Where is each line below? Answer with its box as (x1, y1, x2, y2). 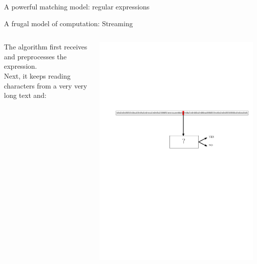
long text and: (4, 90, 46, 100)
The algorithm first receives (4, 42, 87, 52)
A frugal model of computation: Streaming (4, 18, 133, 28)
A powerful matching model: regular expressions (4, 1, 150, 11)
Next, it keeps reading (4, 70, 71, 81)
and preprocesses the (4, 51, 67, 61)
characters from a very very (4, 80, 87, 90)
